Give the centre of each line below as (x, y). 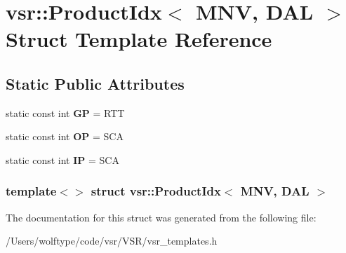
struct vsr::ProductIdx (156, 191)
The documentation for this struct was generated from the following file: (161, 217)
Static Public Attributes (95, 83)
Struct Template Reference (139, 39)
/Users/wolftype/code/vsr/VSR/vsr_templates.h (112, 241)
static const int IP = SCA (62, 159)
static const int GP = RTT (65, 112)
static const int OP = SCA (65, 136)
